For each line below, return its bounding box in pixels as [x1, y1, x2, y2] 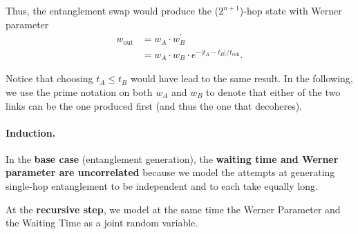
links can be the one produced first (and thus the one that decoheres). [6, 98, 302, 113]
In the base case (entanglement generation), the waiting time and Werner [6, 151, 339, 166]
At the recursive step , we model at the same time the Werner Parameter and [6, 202, 341, 216]
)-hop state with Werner [239, 3, 342, 17]
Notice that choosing [6, 71, 93, 86]
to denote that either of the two [206, 84, 341, 99]
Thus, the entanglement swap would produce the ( [6, 3, 219, 17]
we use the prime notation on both [6, 84, 153, 99]
